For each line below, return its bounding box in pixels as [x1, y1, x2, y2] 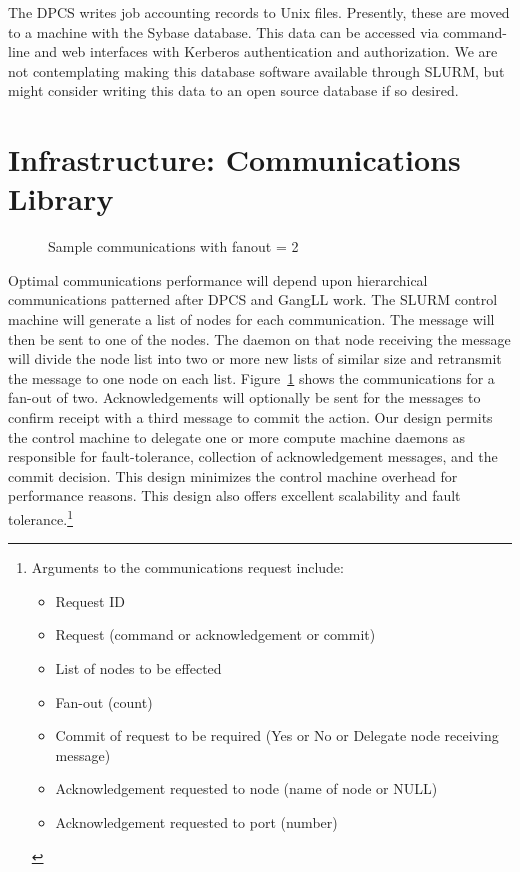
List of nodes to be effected [55, 658, 222, 679]
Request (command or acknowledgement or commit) [55, 624, 376, 645]
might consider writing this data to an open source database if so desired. [8, 80, 459, 101]
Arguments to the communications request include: [31, 557, 344, 578]
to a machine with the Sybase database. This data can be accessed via [8, 21, 439, 42]
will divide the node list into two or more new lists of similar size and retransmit [8, 348, 502, 369]
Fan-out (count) [55, 691, 153, 712]
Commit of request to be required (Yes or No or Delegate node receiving [55, 725, 499, 746]
